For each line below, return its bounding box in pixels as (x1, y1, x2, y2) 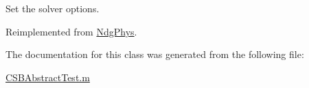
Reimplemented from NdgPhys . (5, 24, 137, 38)
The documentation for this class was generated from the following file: (5, 47, 304, 61)
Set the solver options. (5, 1, 100, 15)
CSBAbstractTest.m (5, 70, 90, 84)
